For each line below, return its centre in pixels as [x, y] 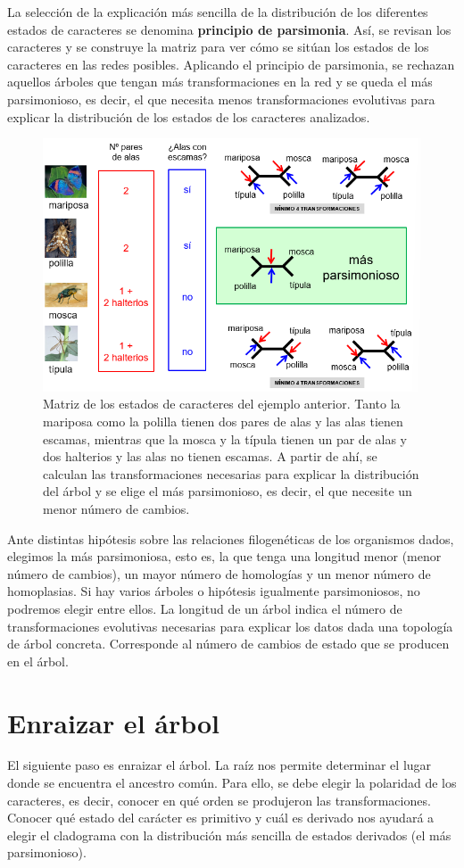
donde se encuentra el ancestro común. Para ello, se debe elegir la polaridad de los [232, 783]
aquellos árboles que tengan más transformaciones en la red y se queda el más [220, 82]
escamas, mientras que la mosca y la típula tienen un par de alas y [225, 438]
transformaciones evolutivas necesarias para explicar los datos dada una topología [230, 626]
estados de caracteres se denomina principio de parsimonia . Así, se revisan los [229, 29]
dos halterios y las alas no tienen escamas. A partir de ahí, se [210, 456]
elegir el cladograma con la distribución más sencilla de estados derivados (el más [229, 835]
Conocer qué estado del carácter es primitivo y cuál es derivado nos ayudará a [221, 818]
